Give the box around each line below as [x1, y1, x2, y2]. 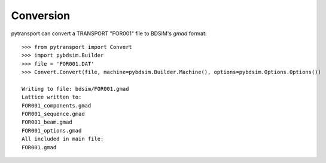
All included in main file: [22, 136, 104, 143]
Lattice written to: [22, 94, 82, 101]
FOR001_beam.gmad [22, 119, 72, 125]
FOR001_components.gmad [22, 102, 92, 109]
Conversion [11, 9, 71, 22]
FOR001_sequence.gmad [22, 110, 85, 118]
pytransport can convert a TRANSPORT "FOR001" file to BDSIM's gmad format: [11, 30, 207, 37]
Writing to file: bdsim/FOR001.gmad [22, 85, 129, 92]
